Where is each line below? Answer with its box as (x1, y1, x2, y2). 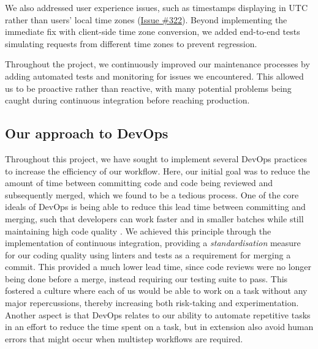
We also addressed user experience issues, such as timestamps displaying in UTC (5, 1, 308, 13)
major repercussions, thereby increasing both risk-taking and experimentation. (5, 296, 299, 309)
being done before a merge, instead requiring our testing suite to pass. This (5, 272, 288, 285)
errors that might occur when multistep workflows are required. (5, 332, 243, 345)
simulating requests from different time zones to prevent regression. (5, 37, 257, 50)
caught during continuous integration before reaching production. (5, 94, 250, 107)
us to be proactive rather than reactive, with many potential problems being (5, 81, 292, 94)
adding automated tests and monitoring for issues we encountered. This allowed (5, 69, 304, 82)
